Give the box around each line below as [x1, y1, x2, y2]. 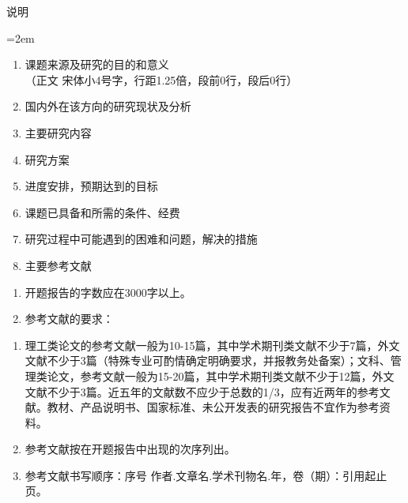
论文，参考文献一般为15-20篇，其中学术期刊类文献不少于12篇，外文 [47, 367, 395, 384]
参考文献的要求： [25, 310, 114, 327]
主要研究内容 [25, 124, 92, 141]
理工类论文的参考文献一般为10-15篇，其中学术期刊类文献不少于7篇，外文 [25, 336, 400, 353]
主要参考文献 [25, 257, 92, 273]
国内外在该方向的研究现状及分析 [25, 98, 191, 114]
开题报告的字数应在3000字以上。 [25, 283, 191, 300]
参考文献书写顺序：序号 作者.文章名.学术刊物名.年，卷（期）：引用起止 [25, 467, 387, 483]
